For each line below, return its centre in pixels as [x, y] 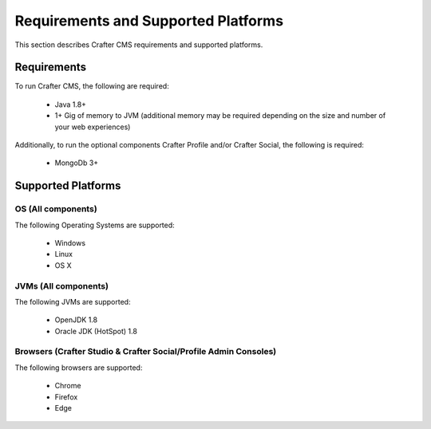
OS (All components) [56, 209]
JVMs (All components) [62, 285]
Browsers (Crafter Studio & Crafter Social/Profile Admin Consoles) [146, 352]
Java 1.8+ [71, 104]
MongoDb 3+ [77, 163]
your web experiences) [93, 127]
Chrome [68, 386]
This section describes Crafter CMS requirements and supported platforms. [139, 45]
